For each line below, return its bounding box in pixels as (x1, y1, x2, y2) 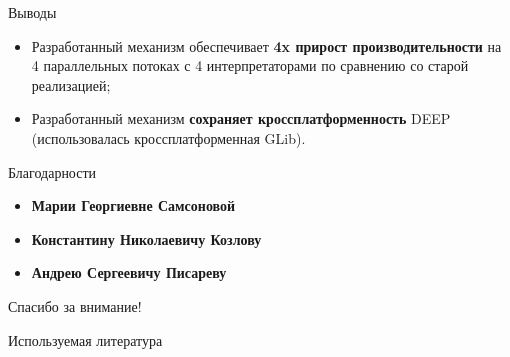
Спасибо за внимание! (8, 295, 142, 316)
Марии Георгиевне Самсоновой (31, 195, 236, 216)
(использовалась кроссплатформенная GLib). (31, 127, 306, 148)
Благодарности (8, 161, 97, 182)
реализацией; (31, 74, 111, 95)
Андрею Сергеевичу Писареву (31, 262, 227, 283)
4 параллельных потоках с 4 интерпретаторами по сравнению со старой (31, 55, 469, 76)
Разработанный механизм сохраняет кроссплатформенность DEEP (31, 108, 451, 129)
